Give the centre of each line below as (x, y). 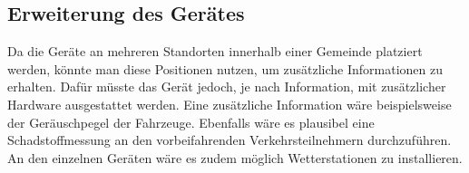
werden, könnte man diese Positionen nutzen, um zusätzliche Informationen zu (225, 68)
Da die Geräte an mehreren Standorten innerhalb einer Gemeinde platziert (215, 51)
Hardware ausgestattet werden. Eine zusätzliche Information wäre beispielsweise (230, 104)
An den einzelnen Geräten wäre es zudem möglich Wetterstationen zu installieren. (235, 157)
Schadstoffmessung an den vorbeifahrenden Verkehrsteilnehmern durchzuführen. (230, 140)
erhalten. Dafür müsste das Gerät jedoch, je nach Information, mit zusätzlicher (227, 86)
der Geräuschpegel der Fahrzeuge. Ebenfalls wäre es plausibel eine (191, 122)
